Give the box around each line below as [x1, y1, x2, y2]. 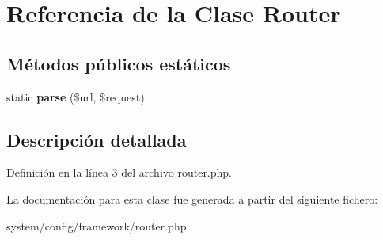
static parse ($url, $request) [6, 88, 145, 105]
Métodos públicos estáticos [6, 51, 231, 75]
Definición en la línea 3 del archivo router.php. [6, 164, 233, 181]
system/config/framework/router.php [6, 217, 187, 234]
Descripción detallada [6, 127, 187, 151]
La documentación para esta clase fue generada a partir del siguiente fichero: [6, 190, 378, 207]
